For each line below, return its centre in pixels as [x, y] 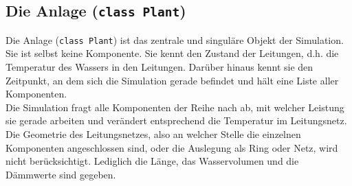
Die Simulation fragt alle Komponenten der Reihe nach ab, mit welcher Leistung [175, 107]
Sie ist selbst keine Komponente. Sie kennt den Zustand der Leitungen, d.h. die [172, 53]
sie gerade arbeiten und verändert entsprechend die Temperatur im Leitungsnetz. [176, 120]
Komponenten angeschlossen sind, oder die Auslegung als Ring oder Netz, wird [172, 147]
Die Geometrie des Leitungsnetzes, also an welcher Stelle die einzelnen [153, 134]
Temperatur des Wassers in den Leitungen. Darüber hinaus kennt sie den [159, 67]
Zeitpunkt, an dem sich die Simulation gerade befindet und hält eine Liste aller [172, 80]
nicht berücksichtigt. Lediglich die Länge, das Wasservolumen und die [152, 161]
